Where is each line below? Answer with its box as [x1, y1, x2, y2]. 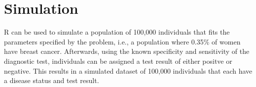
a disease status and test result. [4, 75, 99, 86]
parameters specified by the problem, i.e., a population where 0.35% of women [4, 36, 241, 46]
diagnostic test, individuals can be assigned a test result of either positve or [4, 55, 232, 66]
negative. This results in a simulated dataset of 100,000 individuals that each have [4, 65, 253, 76]
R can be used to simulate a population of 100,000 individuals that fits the [4, 27, 230, 37]
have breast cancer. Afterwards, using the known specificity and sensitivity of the [4, 46, 250, 56]
